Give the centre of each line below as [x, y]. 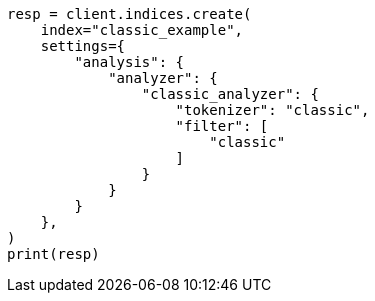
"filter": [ [222, 126]
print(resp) [53, 254]
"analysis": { [129, 62]
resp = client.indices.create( [129, 14]
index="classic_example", [142, 30]
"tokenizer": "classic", [272, 110]
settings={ [83, 46]
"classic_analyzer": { [230, 94]
